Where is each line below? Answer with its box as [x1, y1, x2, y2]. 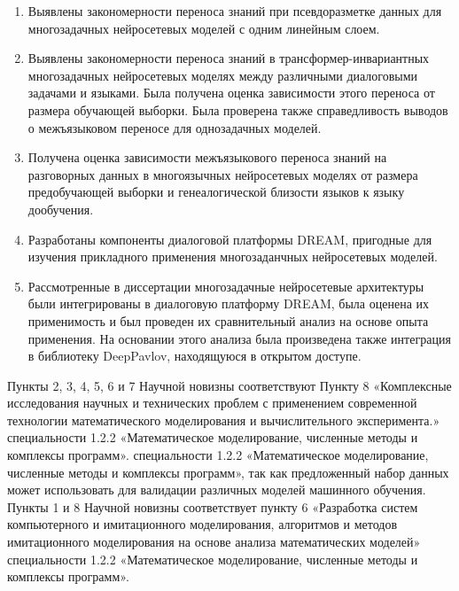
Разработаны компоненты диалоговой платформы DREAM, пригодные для [27, 229, 432, 248]
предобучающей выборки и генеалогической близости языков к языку [27, 183, 405, 201]
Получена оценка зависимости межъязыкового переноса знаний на [27, 148, 387, 167]
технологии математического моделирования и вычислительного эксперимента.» [7, 410, 440, 429]
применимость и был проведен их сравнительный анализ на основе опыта [27, 311, 429, 330]
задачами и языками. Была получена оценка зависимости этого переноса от [27, 83, 435, 102]
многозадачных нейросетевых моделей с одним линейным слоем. [27, 19, 380, 37]
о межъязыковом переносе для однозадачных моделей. [27, 118, 322, 136]
